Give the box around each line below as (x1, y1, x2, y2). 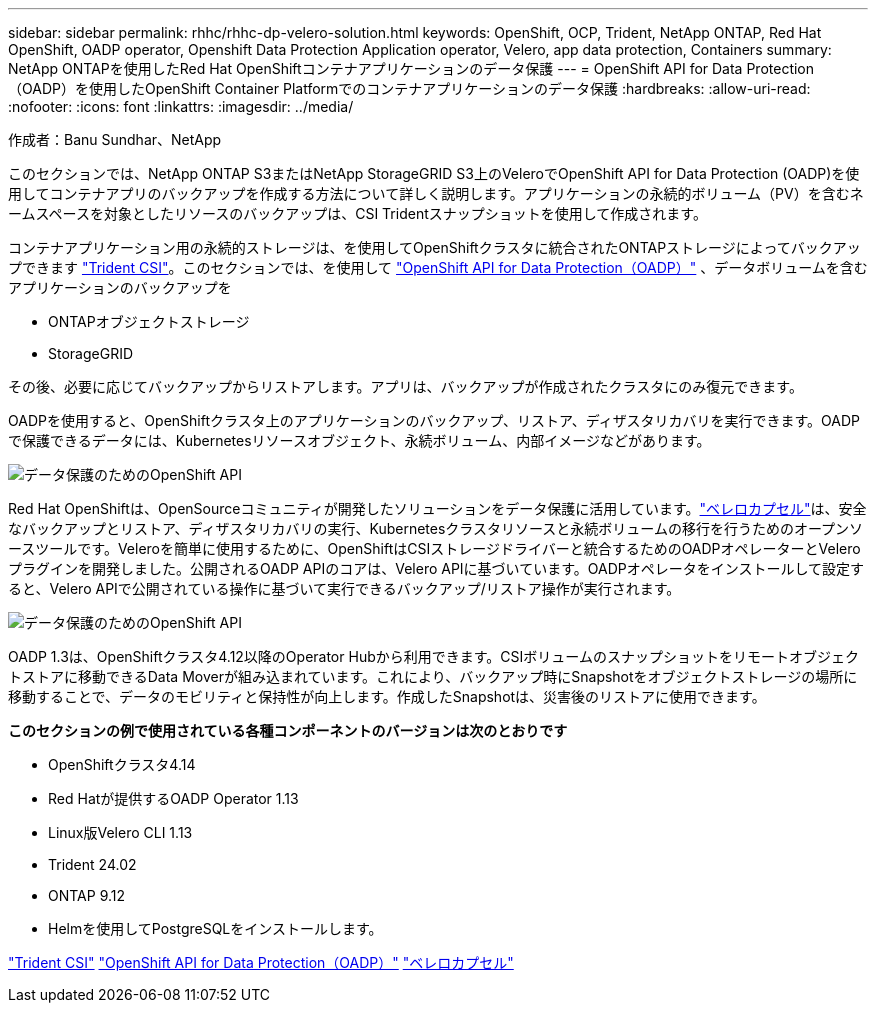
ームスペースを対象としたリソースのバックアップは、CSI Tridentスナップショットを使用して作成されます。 (8, 205, 707, 222)
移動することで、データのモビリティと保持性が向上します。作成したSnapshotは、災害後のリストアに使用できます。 (8, 688, 766, 705)
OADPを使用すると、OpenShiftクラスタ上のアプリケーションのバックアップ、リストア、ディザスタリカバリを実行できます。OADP (8, 412, 861, 429)
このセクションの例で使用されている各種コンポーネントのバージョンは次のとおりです (8, 722, 568, 739)
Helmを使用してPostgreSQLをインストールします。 (48, 920, 383, 937)
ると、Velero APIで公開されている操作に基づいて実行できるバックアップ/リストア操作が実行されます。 (8, 580, 681, 597)
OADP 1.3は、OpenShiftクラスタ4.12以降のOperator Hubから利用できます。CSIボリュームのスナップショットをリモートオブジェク (8, 648, 859, 665)
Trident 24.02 (48, 856, 137, 873)
